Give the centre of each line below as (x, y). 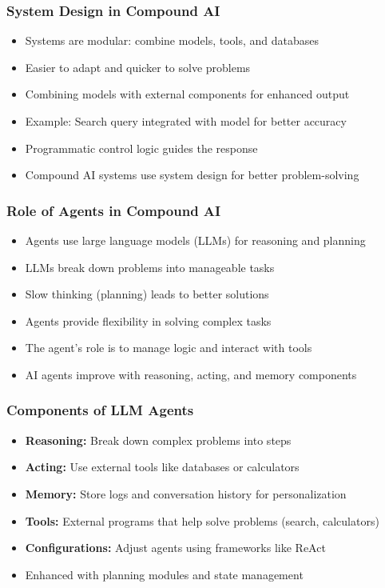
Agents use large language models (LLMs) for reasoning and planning (195, 240)
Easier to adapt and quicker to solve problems (138, 67)
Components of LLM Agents (100, 410)
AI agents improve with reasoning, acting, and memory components (191, 374)
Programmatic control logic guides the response (141, 148)
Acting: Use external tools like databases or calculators (162, 467)
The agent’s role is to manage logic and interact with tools (169, 348)
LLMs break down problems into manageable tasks (150, 267)
